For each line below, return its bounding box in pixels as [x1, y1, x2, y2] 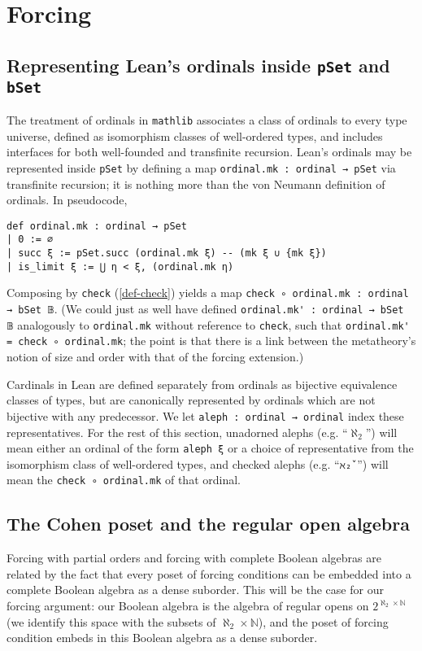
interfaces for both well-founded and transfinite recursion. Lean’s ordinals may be [7, 143, 412, 160]
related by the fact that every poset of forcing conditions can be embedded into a [7, 565, 411, 582]
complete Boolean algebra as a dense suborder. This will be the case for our [7, 581, 384, 598]
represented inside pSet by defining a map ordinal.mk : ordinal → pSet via [7, 159, 396, 176]
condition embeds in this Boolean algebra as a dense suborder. [7, 629, 318, 646]
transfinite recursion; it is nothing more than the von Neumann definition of [7, 175, 385, 192]
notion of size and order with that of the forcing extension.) [7, 348, 304, 365]
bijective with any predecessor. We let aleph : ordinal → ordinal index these [7, 407, 404, 424]
